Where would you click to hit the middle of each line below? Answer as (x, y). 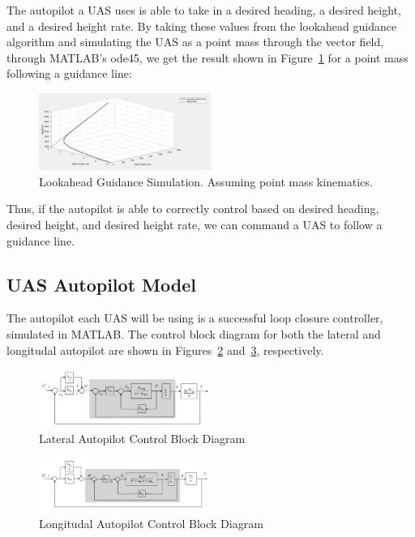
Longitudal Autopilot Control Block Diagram (151, 524)
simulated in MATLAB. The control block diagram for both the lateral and (194, 333)
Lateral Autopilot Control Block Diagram (142, 438)
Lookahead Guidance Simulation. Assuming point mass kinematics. (206, 181)
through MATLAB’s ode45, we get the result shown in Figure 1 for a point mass (207, 57)
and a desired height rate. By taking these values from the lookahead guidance (202, 26)
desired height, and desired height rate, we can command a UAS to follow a (195, 224)
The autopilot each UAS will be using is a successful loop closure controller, (195, 318)
